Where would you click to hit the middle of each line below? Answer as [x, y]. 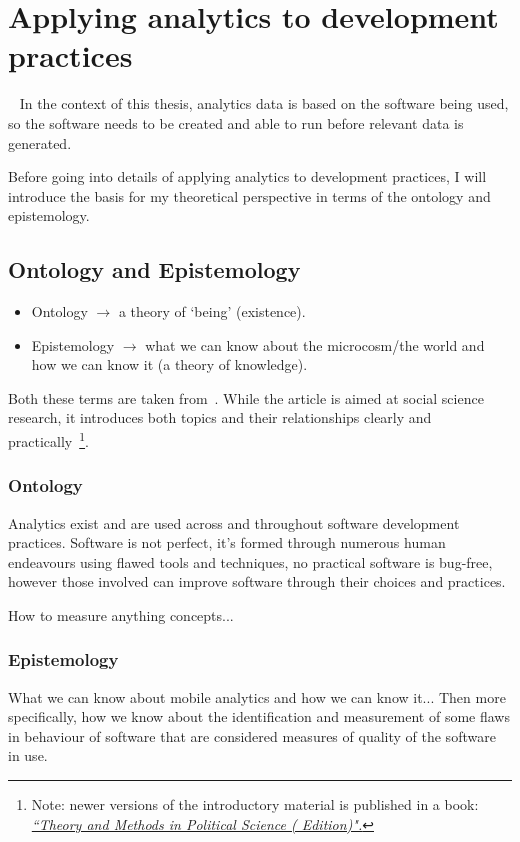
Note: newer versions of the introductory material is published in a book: [255, 804]
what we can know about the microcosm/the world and [315, 344]
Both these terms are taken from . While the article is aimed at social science [246, 397]
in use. [28, 755]
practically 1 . [48, 439]
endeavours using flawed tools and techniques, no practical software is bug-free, [250, 561]
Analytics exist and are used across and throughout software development [234, 522]
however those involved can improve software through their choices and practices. [257, 581]
